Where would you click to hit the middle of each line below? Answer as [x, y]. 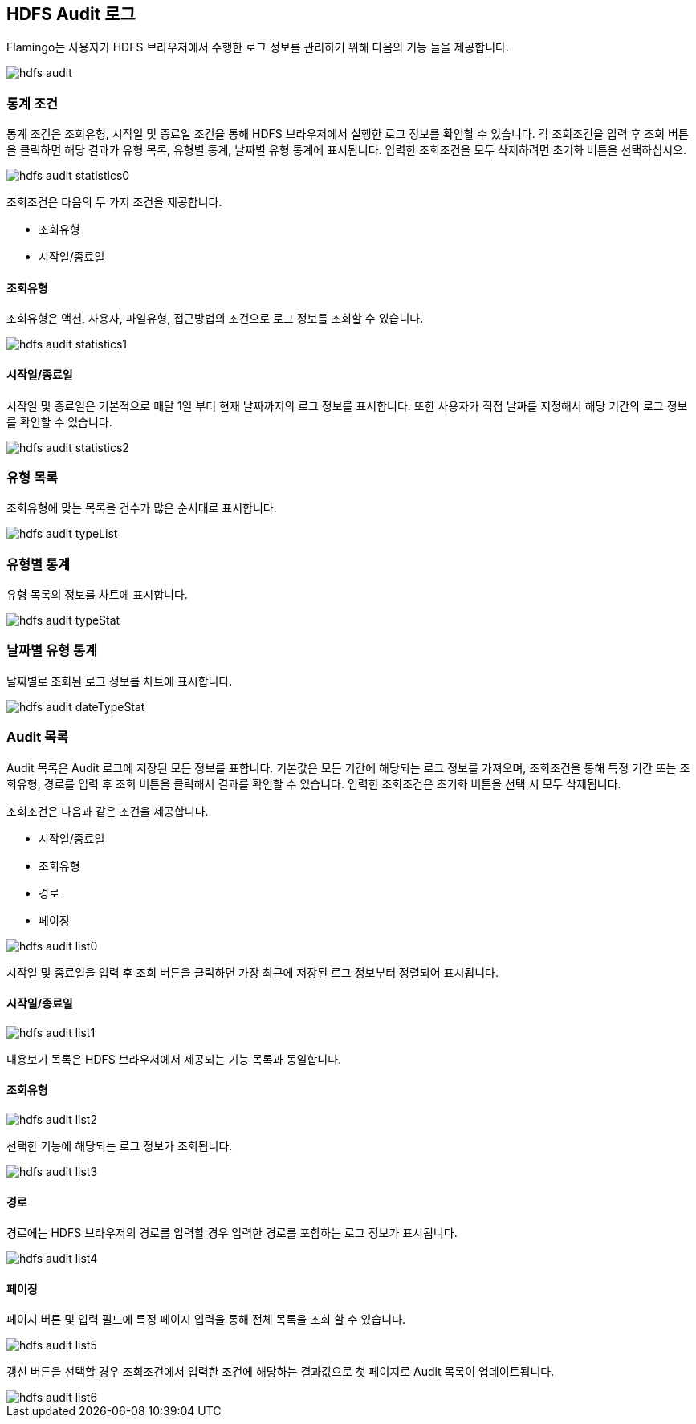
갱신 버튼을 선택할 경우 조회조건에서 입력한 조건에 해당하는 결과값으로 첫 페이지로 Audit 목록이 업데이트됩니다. [281, 1372]
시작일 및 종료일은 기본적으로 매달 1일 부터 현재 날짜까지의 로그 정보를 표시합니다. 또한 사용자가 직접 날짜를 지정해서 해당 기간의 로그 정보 [347, 405]
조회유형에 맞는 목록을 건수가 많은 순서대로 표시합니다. [142, 508]
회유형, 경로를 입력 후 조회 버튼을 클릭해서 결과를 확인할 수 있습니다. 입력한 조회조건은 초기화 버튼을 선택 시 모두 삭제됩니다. [314, 783]
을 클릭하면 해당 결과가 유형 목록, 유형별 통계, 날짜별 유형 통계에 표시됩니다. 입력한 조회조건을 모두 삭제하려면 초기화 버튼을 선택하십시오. [346, 150]
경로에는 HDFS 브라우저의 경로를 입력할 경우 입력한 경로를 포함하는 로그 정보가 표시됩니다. [232, 1233]
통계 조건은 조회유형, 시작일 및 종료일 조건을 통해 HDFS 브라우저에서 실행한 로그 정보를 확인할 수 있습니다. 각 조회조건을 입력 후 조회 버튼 [348, 134]
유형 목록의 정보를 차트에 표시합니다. [97, 595]
